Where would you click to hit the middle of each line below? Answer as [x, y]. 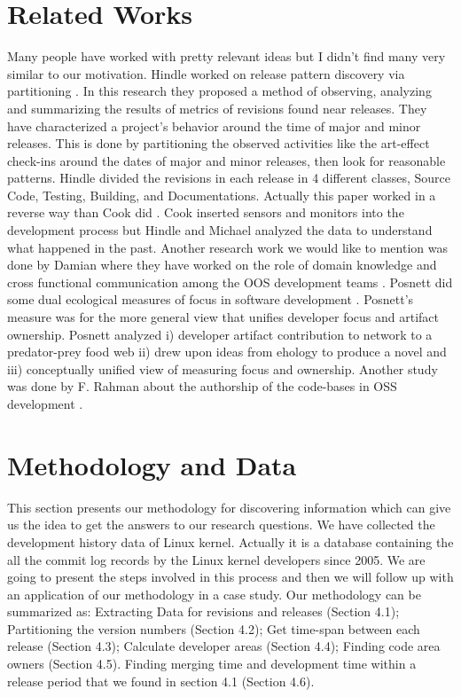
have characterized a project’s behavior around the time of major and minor [214, 125]
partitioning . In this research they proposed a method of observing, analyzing [219, 91]
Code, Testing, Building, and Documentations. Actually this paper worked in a [222, 195]
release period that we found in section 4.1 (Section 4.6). [161, 681]
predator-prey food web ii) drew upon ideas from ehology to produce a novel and [227, 352]
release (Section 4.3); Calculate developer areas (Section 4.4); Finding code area [224, 646]
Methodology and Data [152, 464]
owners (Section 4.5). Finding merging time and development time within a [212, 664]
